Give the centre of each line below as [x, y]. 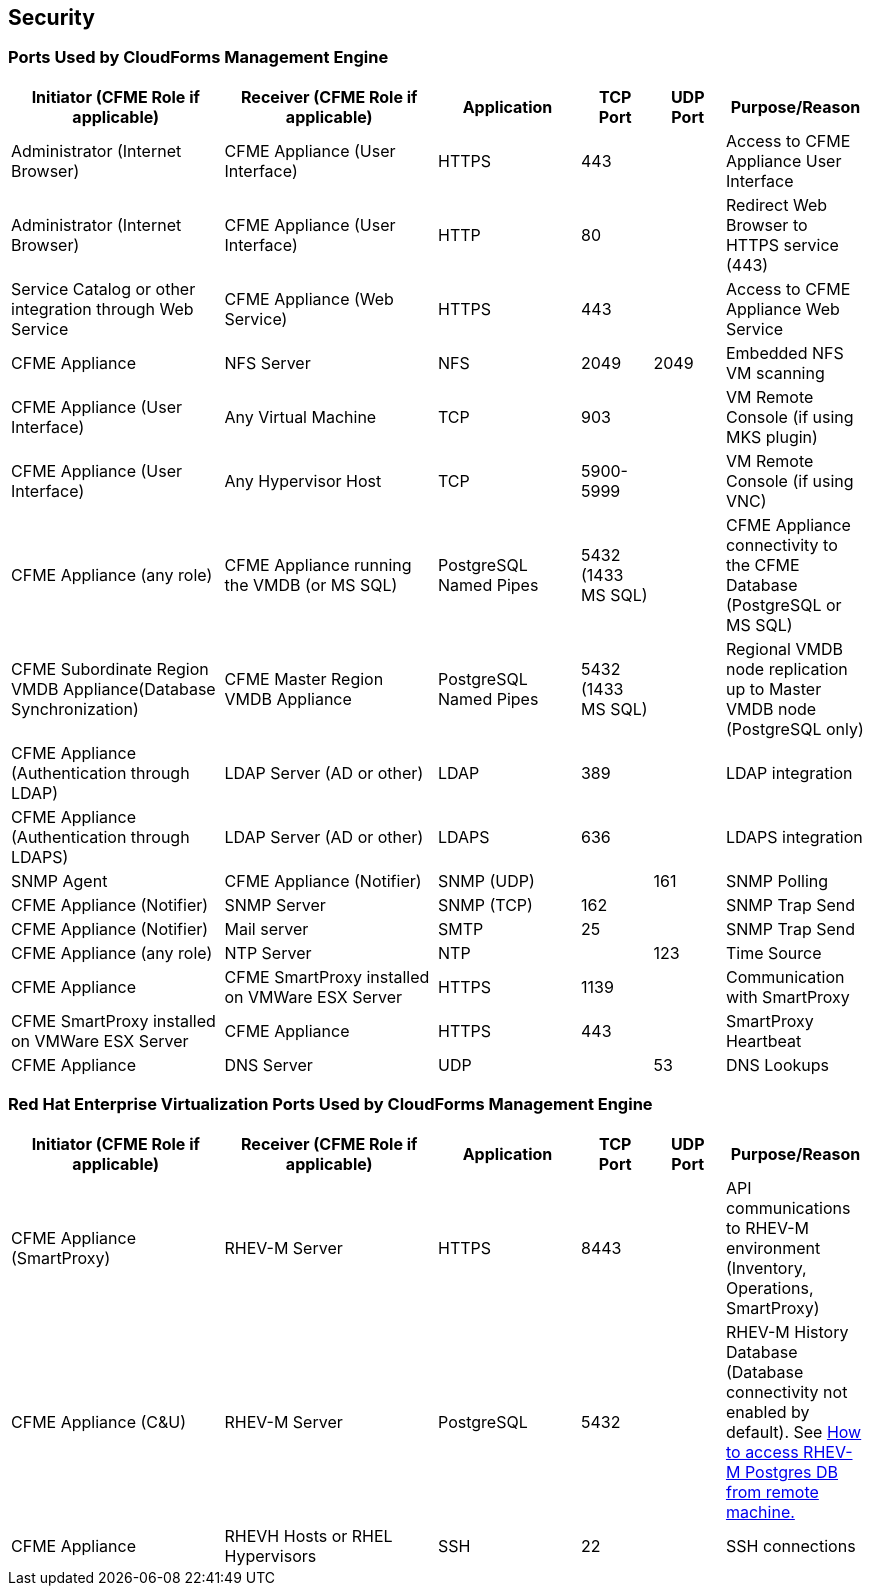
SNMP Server [275, 904]
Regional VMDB [784, 648]
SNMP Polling [777, 880]
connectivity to [781, 544]
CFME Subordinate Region [110, 668]
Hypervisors [270, 1555]
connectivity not [786, 1391]
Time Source [773, 952]
